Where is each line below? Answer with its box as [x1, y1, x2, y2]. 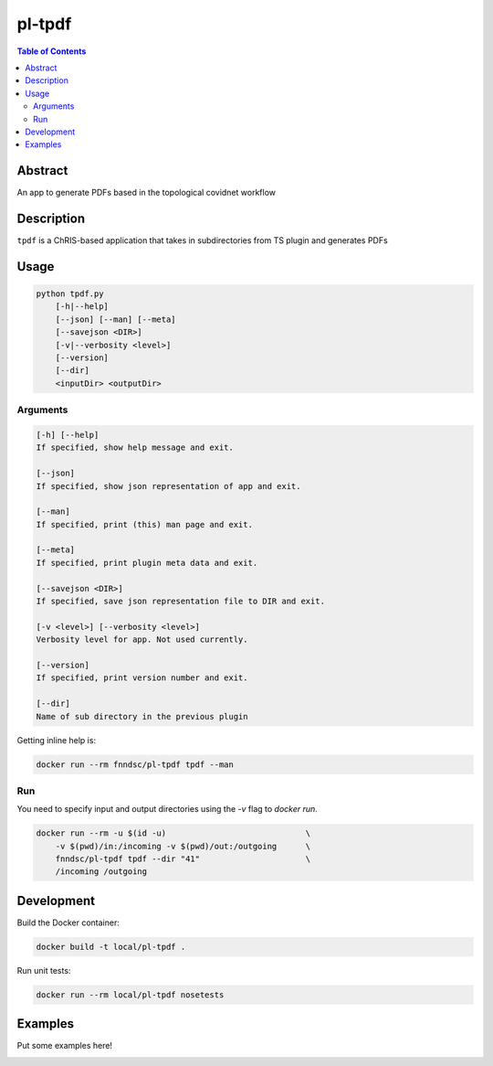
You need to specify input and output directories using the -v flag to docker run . [16, 804, 319, 815]
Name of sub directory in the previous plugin [36, 711, 248, 721]
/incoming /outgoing [55, 867, 148, 877]
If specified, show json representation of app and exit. [36, 481, 301, 491]
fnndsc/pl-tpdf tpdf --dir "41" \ [55, 854, 311, 864]
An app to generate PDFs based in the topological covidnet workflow [16, 187, 277, 198]
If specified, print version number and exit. [36, 673, 248, 683]
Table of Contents [16, 46, 87, 57]
